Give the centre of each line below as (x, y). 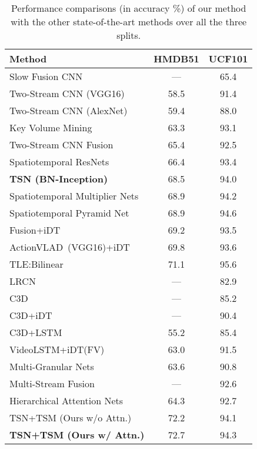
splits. (129, 35)
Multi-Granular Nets (52, 366)
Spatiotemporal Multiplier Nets (74, 196)
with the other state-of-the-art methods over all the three (129, 21)
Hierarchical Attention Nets (66, 400)
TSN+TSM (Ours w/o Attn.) (71, 418)
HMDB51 (176, 59)
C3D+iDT (31, 315)
